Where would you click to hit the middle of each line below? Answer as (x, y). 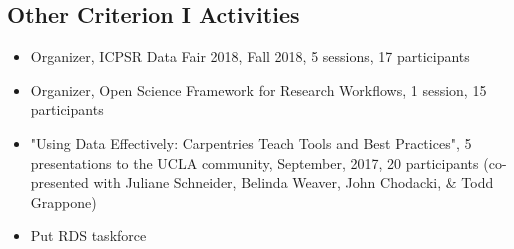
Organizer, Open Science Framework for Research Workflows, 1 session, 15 (258, 89)
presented (59, 182)
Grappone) (63, 201)
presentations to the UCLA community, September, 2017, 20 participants (254, 162)
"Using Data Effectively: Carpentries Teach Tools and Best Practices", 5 (251, 142)
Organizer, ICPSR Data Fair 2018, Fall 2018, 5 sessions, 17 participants (250, 56)
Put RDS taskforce (88, 235)
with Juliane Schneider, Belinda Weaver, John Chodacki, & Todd (293, 182)
